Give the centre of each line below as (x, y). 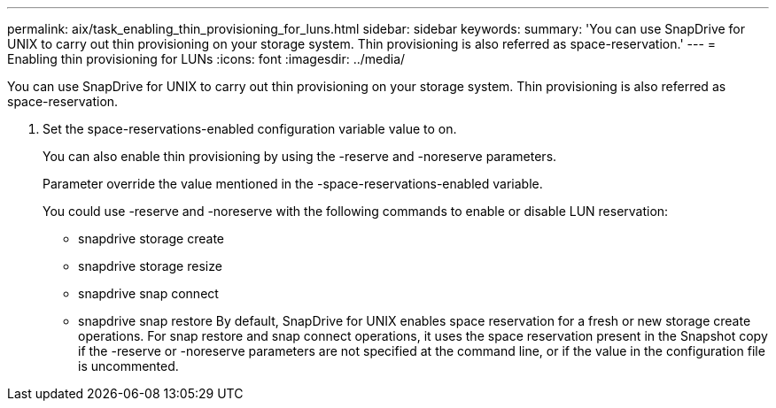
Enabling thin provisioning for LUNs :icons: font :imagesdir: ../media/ (206, 59)
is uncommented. (128, 366)
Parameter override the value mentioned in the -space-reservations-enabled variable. (293, 184)
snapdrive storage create (151, 239)
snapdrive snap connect (148, 293)
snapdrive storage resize (150, 266)
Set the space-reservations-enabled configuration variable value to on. (250, 129)
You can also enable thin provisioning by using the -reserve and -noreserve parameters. (300, 156)
